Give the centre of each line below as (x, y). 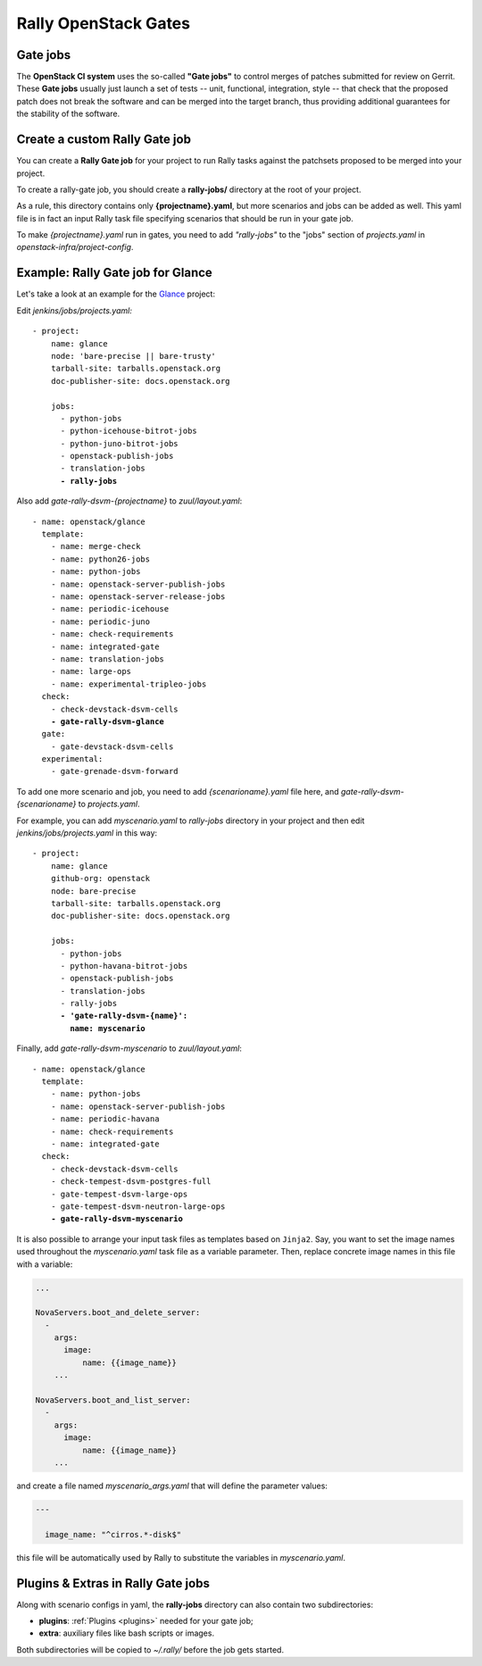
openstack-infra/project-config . (75, 247)
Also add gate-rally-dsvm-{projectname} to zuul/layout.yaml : (129, 501)
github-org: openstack (100, 879)
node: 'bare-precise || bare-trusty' (133, 356)
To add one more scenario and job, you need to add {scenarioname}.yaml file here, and (178, 791)
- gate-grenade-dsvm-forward (114, 771)
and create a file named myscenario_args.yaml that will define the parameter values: (172, 1486)
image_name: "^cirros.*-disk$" (113, 1534)
